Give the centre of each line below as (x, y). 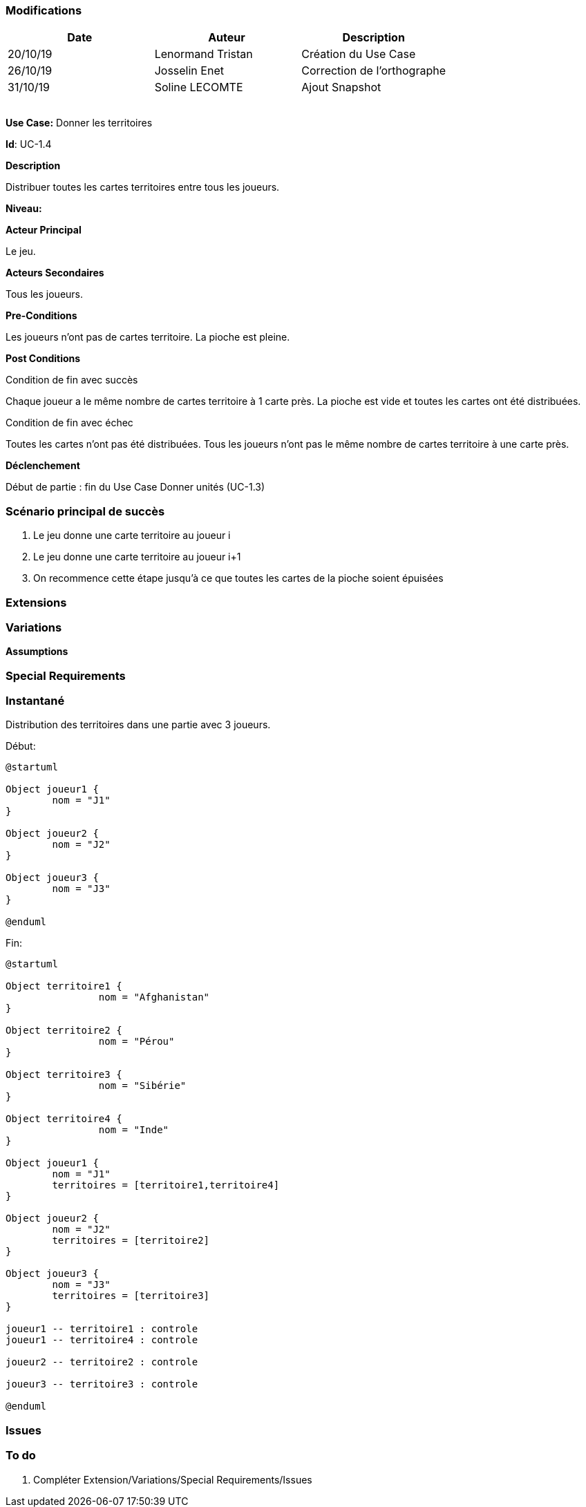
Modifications (44, 10)
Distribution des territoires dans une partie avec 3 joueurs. (138, 725)
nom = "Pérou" (136, 1042)
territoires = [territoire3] (131, 1296)
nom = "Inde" (134, 1130)
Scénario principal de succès (85, 511)
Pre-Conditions (41, 316)
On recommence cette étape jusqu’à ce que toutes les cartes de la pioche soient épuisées (238, 578)
